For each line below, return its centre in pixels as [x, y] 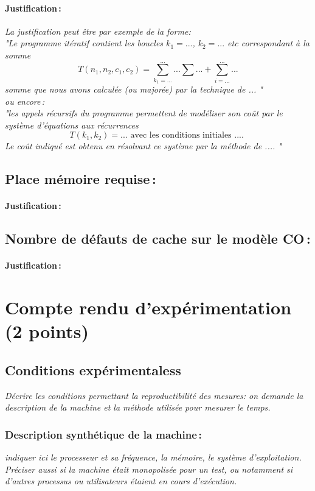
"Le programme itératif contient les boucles [84, 43]
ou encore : [25, 101]
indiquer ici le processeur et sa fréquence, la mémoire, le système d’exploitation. [153, 457]
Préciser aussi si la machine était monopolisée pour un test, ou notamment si [149, 469]
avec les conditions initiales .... [187, 136]
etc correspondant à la [269, 43]
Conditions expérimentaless [93, 369]
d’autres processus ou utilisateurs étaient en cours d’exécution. [121, 481]
